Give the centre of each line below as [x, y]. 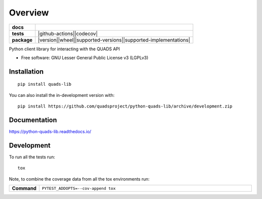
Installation [26, 71]
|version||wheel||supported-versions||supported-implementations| [114, 40]
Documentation [33, 120]
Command [24, 188]
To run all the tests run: [32, 157]
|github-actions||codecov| [68, 33]
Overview [29, 13]
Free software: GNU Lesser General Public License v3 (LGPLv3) [85, 58]
